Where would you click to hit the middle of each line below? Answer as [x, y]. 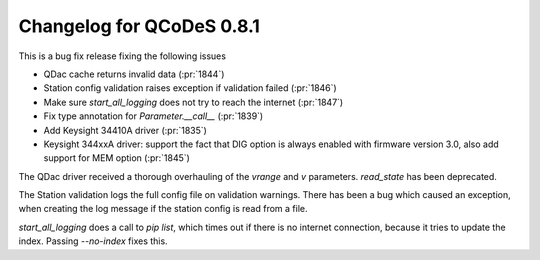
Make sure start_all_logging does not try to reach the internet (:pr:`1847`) [193, 102]
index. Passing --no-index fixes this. [93, 241]
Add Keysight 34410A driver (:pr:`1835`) [125, 130]
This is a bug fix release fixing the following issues [122, 56]
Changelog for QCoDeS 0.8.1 [139, 26]
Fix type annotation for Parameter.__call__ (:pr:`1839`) [153, 116]
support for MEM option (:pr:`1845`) [116, 158]
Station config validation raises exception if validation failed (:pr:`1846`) [190, 88]
